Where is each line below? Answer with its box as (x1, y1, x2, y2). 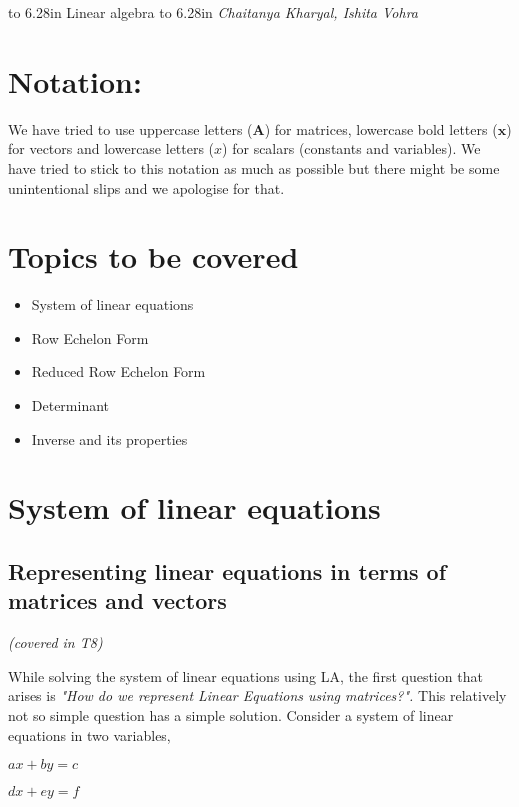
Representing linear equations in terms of (8, 555, 447, 586)
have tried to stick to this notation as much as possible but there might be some (8, 157, 500, 178)
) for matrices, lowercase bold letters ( (264, 118, 498, 139)
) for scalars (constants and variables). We (222, 138, 481, 159)
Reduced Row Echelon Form (31, 361, 206, 382)
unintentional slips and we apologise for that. (8, 177, 285, 198)
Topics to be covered (8, 236, 299, 277)
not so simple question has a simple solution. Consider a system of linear (8, 704, 454, 725)
